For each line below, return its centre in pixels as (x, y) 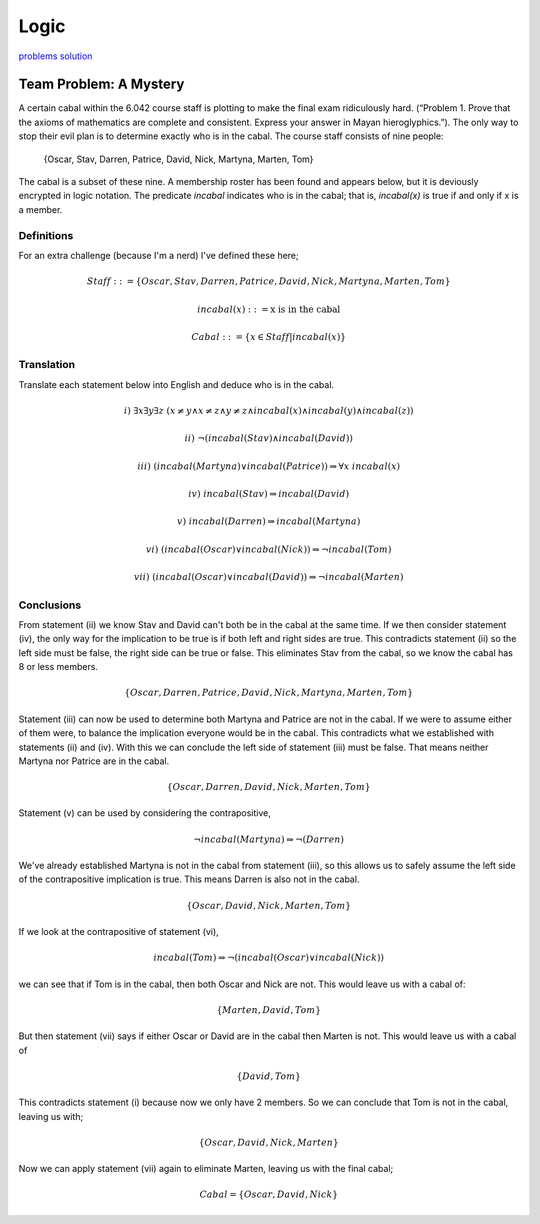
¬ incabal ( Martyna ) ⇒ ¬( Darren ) (269, 839)
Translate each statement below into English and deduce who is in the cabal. (176, 384)
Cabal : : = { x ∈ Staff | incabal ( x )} (269, 336)
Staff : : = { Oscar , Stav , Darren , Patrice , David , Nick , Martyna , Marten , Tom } (268, 281)
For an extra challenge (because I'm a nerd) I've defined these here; (158, 255)
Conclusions (50, 605)
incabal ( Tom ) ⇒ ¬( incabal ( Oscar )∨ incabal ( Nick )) (269, 958)
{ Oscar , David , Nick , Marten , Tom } (269, 905)
